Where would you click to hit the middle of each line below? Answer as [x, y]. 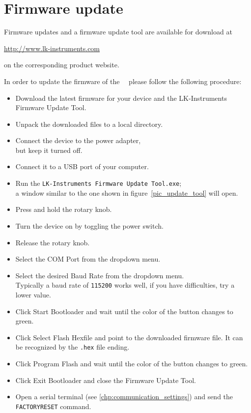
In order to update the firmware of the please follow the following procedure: [123, 81]
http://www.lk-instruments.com [52, 48]
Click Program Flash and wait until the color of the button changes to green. [132, 363]
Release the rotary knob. [53, 242]
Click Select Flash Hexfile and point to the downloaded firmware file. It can [129, 337]
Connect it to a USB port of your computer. [82, 166]
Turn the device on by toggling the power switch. [89, 225]
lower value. [33, 294]
